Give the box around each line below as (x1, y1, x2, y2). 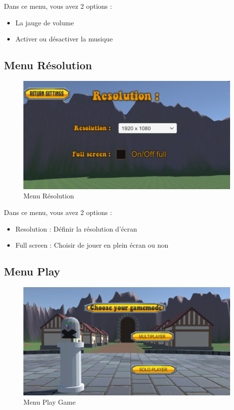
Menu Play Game (23, 397, 76, 407)
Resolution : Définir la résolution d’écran (15, 223, 137, 234)
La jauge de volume (15, 17, 74, 27)
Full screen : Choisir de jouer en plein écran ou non (15, 240, 169, 250)
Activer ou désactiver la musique (15, 34, 113, 44)
